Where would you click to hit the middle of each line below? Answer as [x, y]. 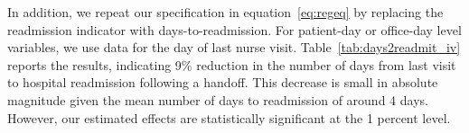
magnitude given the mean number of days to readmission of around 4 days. [218, 99]
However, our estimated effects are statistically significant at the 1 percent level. [229, 117]
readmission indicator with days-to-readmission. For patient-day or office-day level [234, 29]
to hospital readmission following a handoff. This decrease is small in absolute [223, 82]
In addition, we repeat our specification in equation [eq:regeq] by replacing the [225, 12]
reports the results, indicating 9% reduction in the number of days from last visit [232, 64]
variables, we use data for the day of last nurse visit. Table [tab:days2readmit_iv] [234, 47]
